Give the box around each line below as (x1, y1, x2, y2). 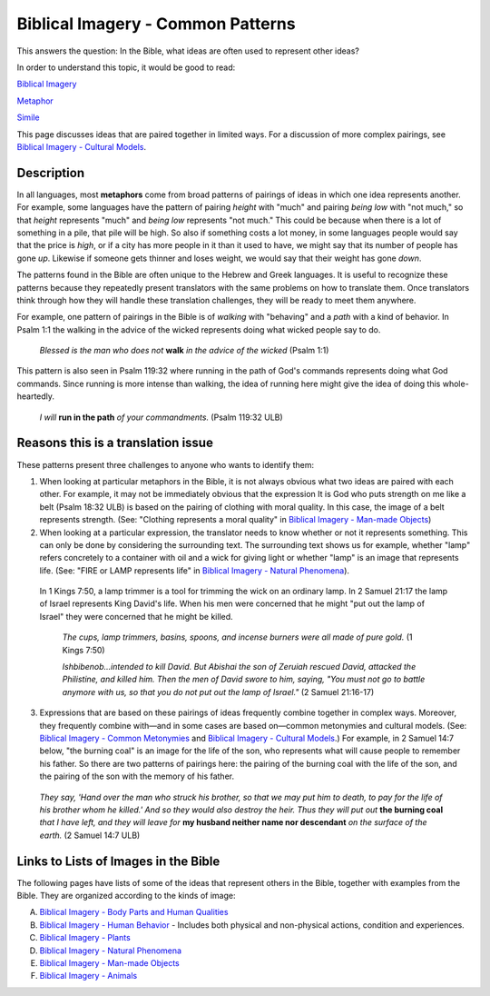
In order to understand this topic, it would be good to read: (16, 62, 236, 73)
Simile (16, 112, 40, 123)
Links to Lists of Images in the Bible (16, 853, 220, 869)
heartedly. (16, 391, 54, 402)
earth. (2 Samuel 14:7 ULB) (39, 830, 141, 841)
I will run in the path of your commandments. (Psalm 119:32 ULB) (39, 412, 283, 423)
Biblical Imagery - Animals (39, 971, 138, 981)
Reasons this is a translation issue (16, 435, 213, 451)
